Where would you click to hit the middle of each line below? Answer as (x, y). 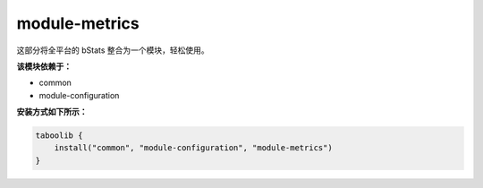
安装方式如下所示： (52, 112)
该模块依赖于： (44, 66)
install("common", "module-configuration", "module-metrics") (193, 148)
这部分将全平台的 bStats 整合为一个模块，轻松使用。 (113, 50)
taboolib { (59, 136)
